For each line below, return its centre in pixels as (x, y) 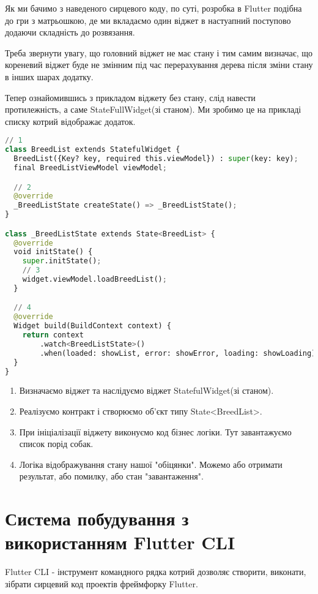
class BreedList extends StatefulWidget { (93, 150)
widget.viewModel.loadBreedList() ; (94, 280)
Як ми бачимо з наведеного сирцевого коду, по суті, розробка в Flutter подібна (153, 8)
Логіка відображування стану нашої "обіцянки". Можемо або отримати (151, 464)
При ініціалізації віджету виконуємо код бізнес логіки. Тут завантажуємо (155, 431)
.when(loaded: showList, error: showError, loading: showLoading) (178, 353)
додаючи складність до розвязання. (70, 32)
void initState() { (53, 252)
